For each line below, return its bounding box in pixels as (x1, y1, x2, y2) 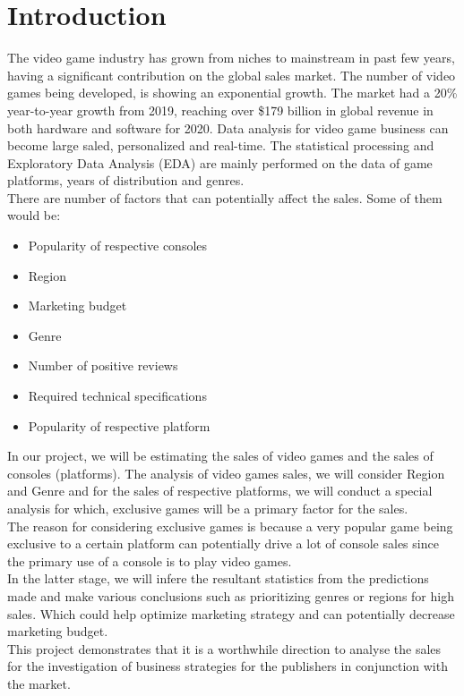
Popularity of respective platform (28, 416, 211, 435)
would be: (7, 206, 61, 225)
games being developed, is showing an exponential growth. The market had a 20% (7, 83, 458, 102)
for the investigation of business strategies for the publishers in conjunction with (7, 657, 448, 675)
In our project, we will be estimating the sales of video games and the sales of (7, 446, 434, 465)
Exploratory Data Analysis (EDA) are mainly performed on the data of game (7, 153, 433, 172)
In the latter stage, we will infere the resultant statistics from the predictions (7, 569, 429, 588)
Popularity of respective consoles (28, 236, 208, 255)
